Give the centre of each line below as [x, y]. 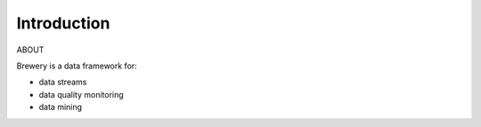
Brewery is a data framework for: [77, 66]
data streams [63, 82]
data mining [61, 107]
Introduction [63, 23]
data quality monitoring [81, 94]
